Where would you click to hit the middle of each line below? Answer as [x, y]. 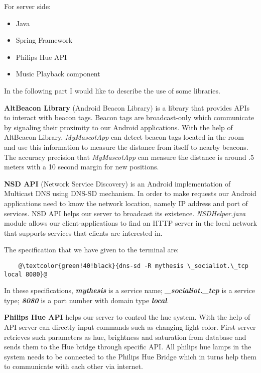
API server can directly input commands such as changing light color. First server [130, 327]
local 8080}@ [26, 274]
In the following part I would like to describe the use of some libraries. [112, 90]
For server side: [28, 6]
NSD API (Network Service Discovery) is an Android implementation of [117, 183]
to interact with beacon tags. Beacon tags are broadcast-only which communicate [129, 117]
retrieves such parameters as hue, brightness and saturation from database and [125, 337]
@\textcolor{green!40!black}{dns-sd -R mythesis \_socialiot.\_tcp [133, 266]
